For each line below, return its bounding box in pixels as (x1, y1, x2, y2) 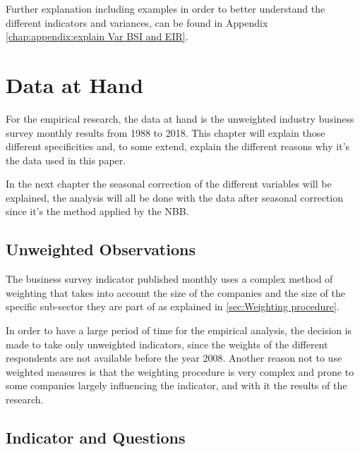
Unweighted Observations (6, 238, 196, 260)
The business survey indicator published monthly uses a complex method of (6, 271, 333, 286)
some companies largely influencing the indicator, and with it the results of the (6, 378, 347, 393)
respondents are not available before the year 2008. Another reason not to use (6, 350, 342, 365)
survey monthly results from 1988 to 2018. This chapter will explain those (6, 125, 325, 140)
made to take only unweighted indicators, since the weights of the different (6, 336, 328, 351)
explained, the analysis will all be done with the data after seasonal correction (6, 190, 343, 204)
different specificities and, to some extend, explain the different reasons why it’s (6, 139, 350, 154)
